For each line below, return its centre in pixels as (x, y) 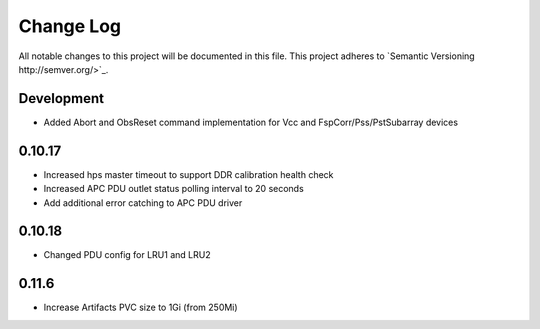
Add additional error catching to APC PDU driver (143, 202)
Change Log (70, 26)
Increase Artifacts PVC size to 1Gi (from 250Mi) (141, 307)
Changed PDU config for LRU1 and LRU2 (127, 255)
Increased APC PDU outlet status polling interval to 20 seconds (173, 189)
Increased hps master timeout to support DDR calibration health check (188, 174)
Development (61, 98)
